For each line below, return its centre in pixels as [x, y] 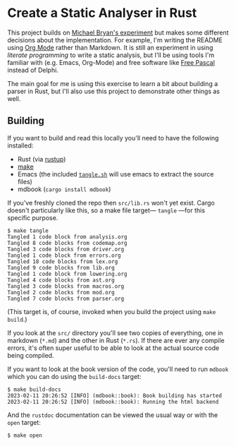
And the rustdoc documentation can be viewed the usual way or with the [113, 415]
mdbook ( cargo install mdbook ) [64, 189]
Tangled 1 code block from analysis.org [68, 237]
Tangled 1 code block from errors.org [64, 255]
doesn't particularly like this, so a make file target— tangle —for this [106, 210]
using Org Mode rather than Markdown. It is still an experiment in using [110, 47]
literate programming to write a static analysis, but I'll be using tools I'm [111, 55]
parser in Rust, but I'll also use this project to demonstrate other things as [114, 91]
